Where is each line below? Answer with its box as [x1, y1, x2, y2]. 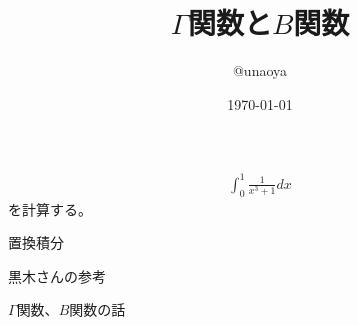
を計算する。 [8, 198, 92, 219]
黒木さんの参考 [8, 265, 106, 286]
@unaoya [232, 60, 288, 81]
